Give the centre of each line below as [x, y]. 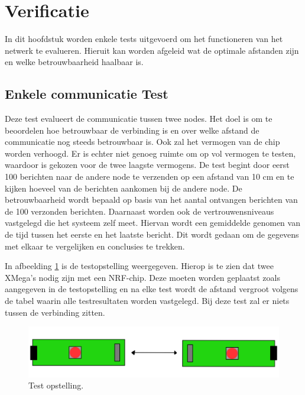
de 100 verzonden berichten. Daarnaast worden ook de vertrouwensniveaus [139, 211]
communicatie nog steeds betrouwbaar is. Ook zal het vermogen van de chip [142, 142]
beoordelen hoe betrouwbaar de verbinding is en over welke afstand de [132, 130]
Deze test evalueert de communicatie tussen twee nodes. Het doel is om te [139, 119]
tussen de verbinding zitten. [55, 312]
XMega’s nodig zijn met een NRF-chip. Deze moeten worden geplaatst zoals [142, 277]
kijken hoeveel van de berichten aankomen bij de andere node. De [124, 188]
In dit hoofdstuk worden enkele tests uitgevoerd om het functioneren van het [144, 39]
